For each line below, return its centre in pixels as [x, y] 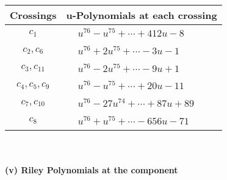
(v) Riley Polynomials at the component [92, 170]
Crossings [33, 15]
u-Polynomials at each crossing [142, 15]
